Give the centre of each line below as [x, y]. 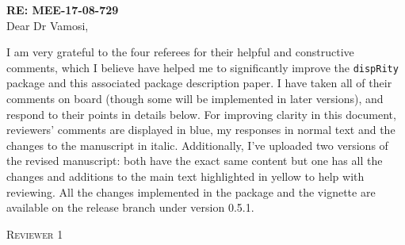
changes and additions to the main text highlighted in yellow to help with [185, 176]
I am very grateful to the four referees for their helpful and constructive [180, 52]
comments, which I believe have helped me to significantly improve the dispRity [202, 67]
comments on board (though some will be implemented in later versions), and [195, 99]
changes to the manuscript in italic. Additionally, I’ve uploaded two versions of [197, 145]
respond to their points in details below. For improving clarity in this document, [201, 114]
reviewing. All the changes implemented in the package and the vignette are [191, 191]
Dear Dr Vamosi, [48, 25]
